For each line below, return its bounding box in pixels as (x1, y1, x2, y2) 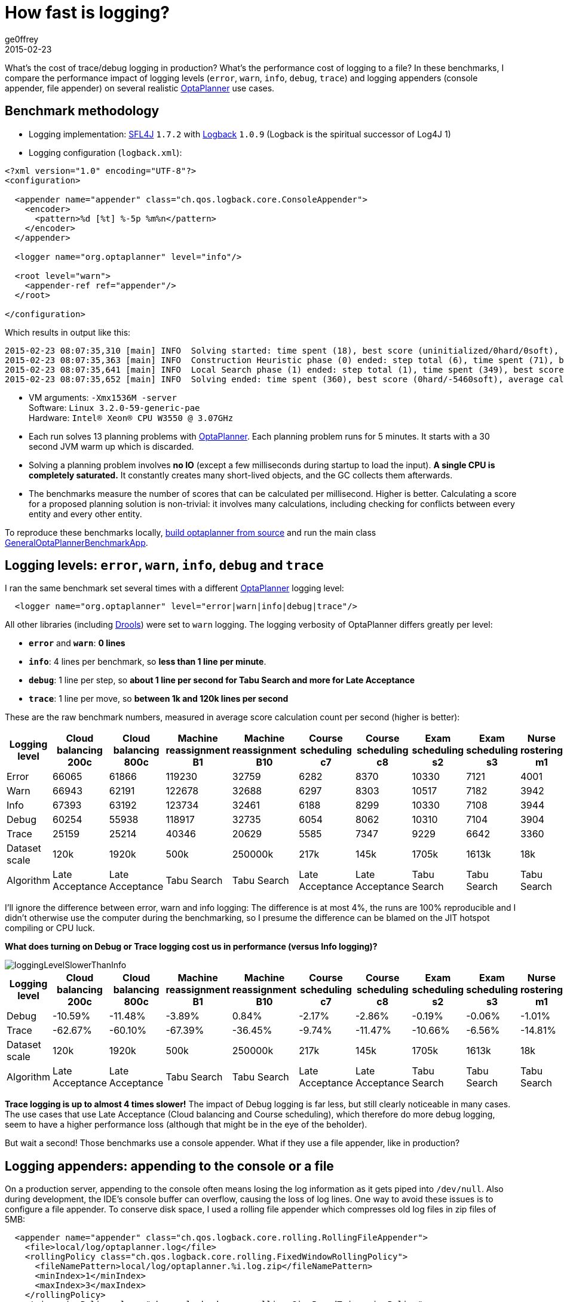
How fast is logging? (5, 2, 170, 23)
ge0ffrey (5, 33, 39, 44)
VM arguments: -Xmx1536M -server (29, 392, 177, 403)
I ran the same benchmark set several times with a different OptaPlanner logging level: (5, 583, 344, 594)
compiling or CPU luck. (5, 923, 95, 933)
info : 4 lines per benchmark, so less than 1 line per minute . (29, 656, 266, 667)
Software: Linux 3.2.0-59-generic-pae (29, 402, 200, 413)
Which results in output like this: (5, 327, 131, 337)
